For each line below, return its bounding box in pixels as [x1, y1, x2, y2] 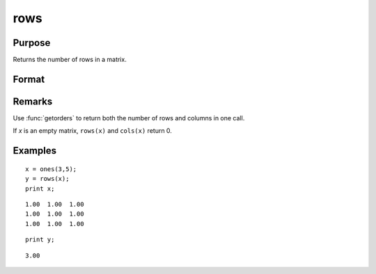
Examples [13, 145, 57, 156]
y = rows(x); [25, 175, 70, 183]
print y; [25, 236, 55, 243]
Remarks [13, 95, 53, 107]
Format [13, 73, 45, 85]
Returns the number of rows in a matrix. [13, 56, 127, 64]
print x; [25, 184, 55, 193]
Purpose [13, 37, 51, 49]
